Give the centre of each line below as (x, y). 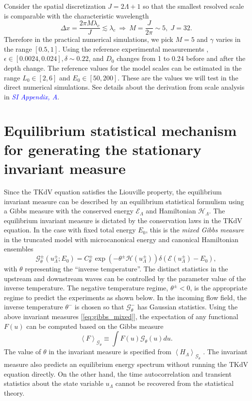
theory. (14, 392)
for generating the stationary (103, 149)
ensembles (19, 249)
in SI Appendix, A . (32, 96)
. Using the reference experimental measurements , (134, 48)
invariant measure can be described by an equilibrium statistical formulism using (124, 201)
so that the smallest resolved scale (193, 6)
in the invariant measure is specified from (110, 352)
